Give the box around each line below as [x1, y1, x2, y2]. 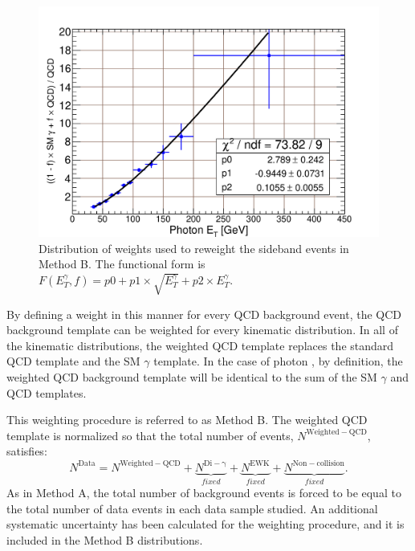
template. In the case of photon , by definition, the [153, 353, 403, 369]
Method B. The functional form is [39, 255, 205, 272]
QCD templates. [6, 384, 87, 401]
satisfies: [6, 443, 47, 459]
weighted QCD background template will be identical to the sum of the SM [6, 369, 377, 386]
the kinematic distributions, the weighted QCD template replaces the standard [6, 337, 394, 353]
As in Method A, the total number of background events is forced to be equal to [6, 484, 401, 500]
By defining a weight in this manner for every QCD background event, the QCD [6, 305, 401, 322]
